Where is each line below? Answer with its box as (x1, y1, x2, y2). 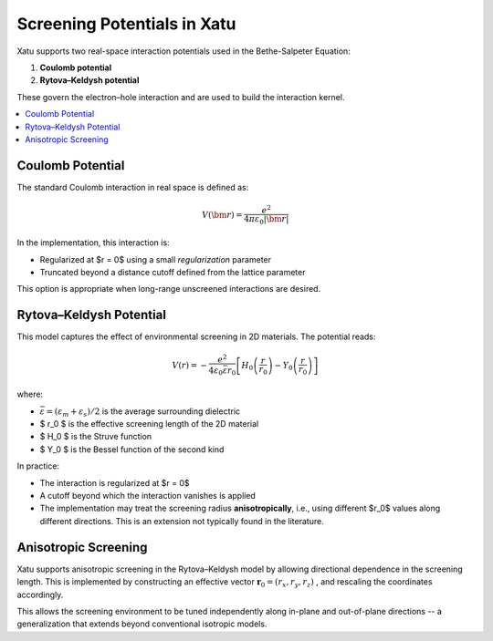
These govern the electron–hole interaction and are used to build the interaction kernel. (16, 91, 345, 102)
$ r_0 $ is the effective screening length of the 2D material (39, 419, 259, 429)
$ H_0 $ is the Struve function (39, 431, 152, 442)
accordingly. (16, 589, 64, 600)
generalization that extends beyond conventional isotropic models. (16, 618, 267, 629)
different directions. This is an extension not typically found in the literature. (39, 515, 324, 526)
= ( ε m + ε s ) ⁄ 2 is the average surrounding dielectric (46, 406, 241, 419)
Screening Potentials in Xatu (16, 14, 236, 34)
